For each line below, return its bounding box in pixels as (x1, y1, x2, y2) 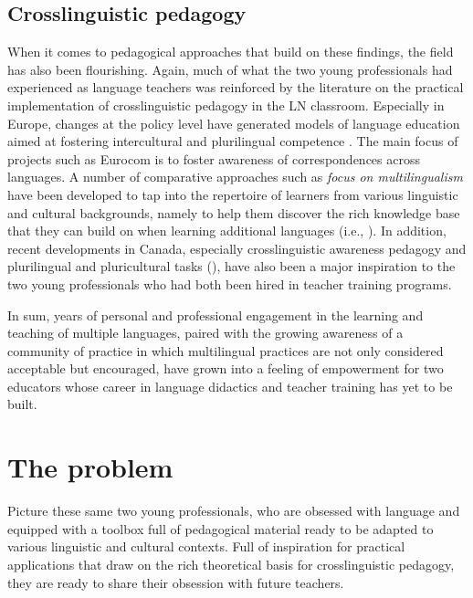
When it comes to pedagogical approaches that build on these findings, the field (7, 42, 454, 61)
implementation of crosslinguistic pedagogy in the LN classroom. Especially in (7, 95, 445, 114)
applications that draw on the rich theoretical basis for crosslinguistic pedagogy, (7, 554, 455, 573)
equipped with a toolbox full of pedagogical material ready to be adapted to (7, 519, 434, 538)
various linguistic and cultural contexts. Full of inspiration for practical (7, 537, 405, 556)
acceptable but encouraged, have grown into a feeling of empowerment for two (7, 359, 444, 378)
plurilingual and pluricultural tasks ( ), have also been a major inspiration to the (7, 257, 456, 276)
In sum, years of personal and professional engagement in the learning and (7, 305, 424, 324)
